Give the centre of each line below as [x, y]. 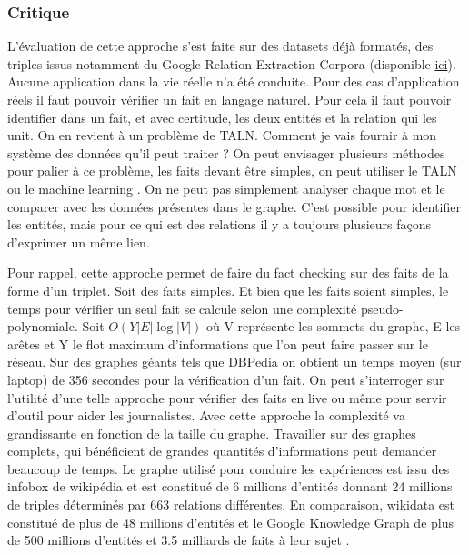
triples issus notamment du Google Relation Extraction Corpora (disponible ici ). [232, 63]
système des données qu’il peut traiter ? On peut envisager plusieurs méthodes [226, 152]
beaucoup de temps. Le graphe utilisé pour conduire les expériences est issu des [229, 468]
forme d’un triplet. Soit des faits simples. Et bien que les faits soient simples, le [228, 290]
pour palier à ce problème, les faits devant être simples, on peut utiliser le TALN [232, 171]
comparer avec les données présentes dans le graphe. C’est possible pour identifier [234, 206]
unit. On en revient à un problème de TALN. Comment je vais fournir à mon [222, 135]
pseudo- [382, 308]
